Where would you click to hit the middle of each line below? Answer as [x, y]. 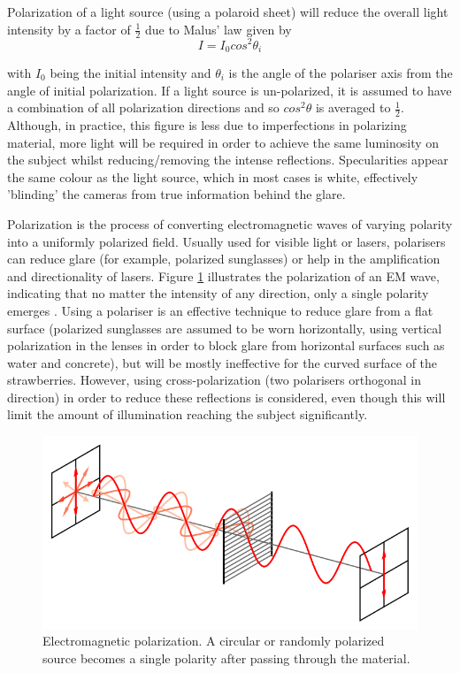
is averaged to [353, 107]
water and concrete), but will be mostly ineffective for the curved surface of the [222, 362]
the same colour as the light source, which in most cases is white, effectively [213, 176]
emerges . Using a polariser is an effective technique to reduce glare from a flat [220, 310]
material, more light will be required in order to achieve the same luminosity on [223, 142]
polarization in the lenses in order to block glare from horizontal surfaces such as [226, 345]
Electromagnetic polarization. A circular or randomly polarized [214, 641]
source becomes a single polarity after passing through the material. [226, 658]
